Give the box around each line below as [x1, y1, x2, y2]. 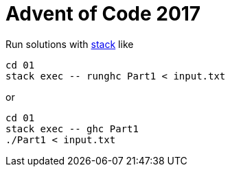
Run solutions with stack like [5, 38, 134, 50]
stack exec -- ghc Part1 [5, 123, 139, 134]
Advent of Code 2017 [5, 2, 201, 25]
